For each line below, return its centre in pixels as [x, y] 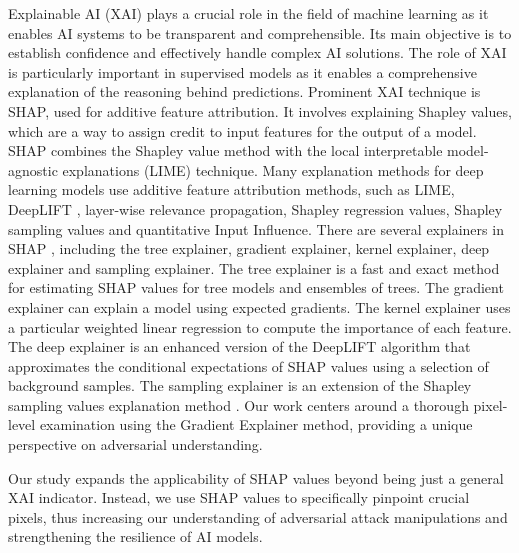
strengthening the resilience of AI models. [135, 536]
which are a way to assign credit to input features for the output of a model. [242, 130]
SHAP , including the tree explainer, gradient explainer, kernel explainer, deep [249, 248]
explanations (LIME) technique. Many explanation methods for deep [273, 169]
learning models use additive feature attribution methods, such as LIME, [231, 189]
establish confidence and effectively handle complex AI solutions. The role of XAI [257, 52]
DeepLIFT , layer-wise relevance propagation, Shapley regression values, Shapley [255, 208]
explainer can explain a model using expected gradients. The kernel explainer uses [259, 306]
